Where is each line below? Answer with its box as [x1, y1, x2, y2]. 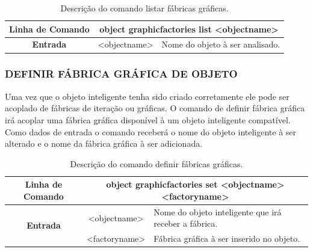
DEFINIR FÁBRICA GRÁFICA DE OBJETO [5, 66, 238, 81]
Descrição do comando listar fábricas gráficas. [60, 2, 229, 14]
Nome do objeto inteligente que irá [153, 205, 282, 218]
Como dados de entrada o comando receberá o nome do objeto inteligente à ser [5, 125, 297, 138]
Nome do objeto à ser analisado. [161, 38, 280, 51]
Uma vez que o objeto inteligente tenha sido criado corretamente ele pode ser [5, 90, 290, 102]
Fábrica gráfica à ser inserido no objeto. [153, 232, 300, 245]
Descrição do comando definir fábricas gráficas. [70, 157, 243, 170]
